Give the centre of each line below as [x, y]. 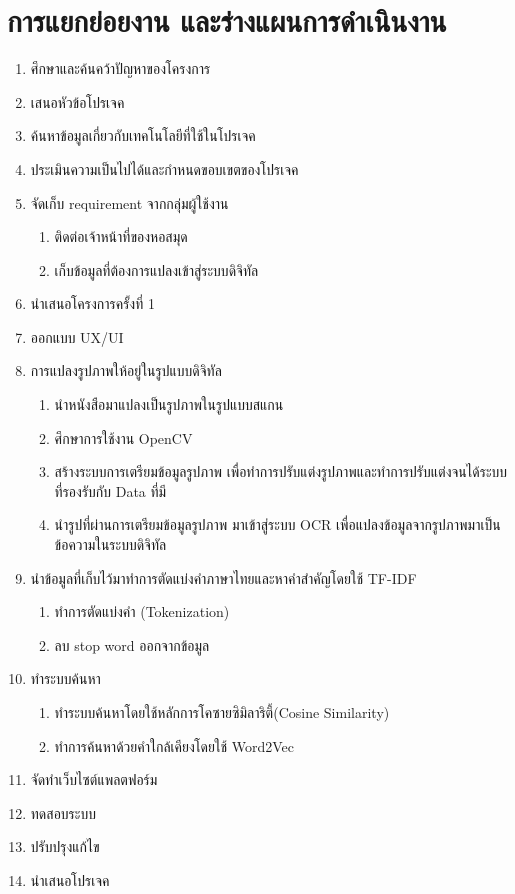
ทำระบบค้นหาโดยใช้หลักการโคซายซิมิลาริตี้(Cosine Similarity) [222, 712]
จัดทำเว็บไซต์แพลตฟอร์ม [94, 779]
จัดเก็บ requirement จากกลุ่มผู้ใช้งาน [129, 202]
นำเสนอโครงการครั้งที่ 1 [92, 303]
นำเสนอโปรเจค [70, 879]
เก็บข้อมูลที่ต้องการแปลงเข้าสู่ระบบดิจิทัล [156, 269]
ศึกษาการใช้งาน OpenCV [123, 437]
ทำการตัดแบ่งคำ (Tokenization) [142, 611]
